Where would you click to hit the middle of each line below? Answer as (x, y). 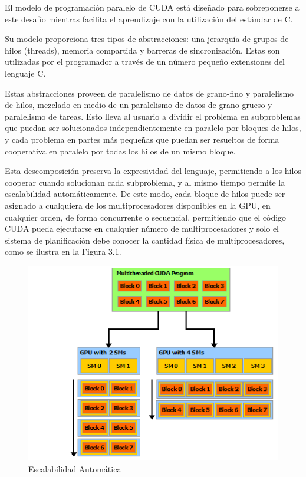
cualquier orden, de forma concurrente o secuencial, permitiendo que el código (146, 217)
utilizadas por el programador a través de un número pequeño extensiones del (145, 62)
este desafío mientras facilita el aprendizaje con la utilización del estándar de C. (149, 19)
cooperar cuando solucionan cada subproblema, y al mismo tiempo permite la (145, 182)
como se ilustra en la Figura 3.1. (63, 251)
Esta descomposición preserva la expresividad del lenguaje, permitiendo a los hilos (153, 171)
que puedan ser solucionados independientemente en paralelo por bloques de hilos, (153, 128)
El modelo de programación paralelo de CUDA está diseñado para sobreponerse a (152, 7)
